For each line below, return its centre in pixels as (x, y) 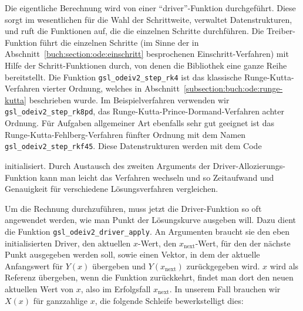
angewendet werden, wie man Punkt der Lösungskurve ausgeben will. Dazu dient (150, 220)
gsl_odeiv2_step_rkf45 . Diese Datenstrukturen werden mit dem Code (133, 146)
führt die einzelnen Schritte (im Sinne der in (119, 42)
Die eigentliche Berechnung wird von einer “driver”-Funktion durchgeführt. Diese (150, 8)
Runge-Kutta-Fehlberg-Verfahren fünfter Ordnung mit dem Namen (125, 134)
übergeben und (119, 266)
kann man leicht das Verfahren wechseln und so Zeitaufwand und (157, 177)
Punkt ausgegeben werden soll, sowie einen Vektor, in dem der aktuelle (132, 254)
